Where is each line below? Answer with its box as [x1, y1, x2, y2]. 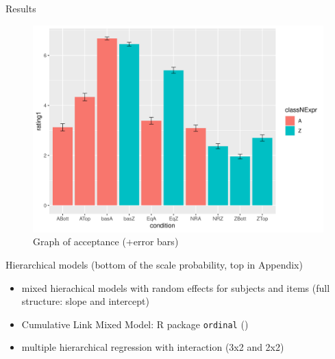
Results [5, 1, 36, 15]
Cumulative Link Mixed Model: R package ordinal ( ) [21, 317, 249, 331]
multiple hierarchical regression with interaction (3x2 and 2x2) [21, 340, 284, 354]
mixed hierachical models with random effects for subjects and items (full [21, 280, 330, 295]
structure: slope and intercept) [21, 294, 149, 308]
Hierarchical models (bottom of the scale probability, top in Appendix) [5, 258, 303, 272]
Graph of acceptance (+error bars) [33, 234, 179, 249]
